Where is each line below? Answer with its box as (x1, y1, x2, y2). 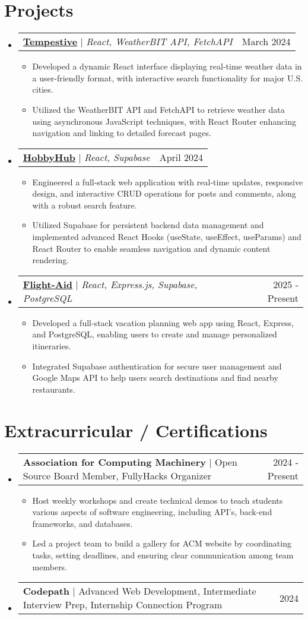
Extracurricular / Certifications (4, 418, 268, 442)
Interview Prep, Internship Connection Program (23, 598, 223, 612)
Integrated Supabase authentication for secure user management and (32, 359, 282, 372)
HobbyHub (23, 150, 75, 164)
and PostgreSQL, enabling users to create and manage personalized (32, 328, 277, 340)
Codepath (23, 584, 70, 598)
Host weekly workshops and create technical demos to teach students (32, 494, 283, 506)
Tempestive (23, 34, 78, 49)
